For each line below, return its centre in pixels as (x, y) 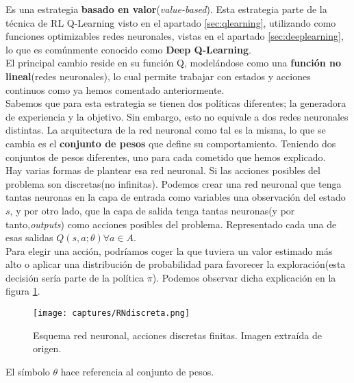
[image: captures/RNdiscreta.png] (112, 313)
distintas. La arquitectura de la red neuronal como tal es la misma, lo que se (166, 130)
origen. (47, 348)
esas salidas (29, 237)
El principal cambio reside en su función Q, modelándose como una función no (174, 63)
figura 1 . (23, 291)
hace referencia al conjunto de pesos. (137, 371)
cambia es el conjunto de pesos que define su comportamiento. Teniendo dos (171, 143)
